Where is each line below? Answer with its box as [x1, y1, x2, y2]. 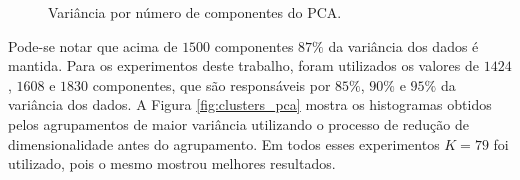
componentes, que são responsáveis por [92, 74, 331, 95]
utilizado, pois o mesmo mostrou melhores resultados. [8, 153, 336, 174]
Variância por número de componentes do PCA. [48, 2, 342, 22]
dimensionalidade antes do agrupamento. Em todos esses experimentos [8, 133, 440, 154]
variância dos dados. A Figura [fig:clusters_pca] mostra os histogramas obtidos [8, 94, 492, 115]
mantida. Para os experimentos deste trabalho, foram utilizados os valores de [8, 55, 480, 76]
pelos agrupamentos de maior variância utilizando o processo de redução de [8, 113, 469, 134]
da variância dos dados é [328, 35, 479, 56]
